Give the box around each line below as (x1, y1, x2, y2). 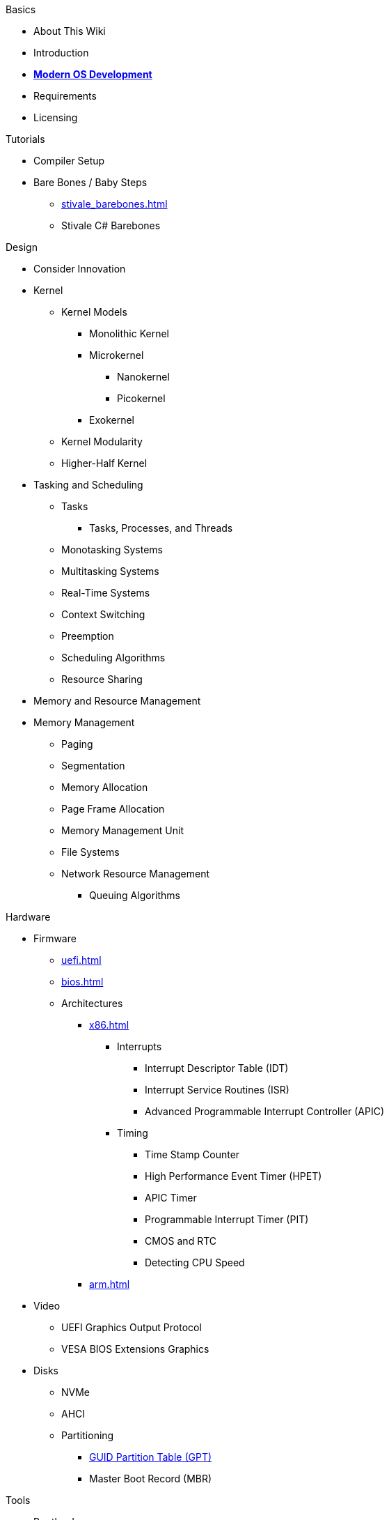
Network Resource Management (61, 868, 210, 880)
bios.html (61, 976, 104, 988)
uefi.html (61, 954, 102, 966)
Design (6, 241, 38, 253)
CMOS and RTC (145, 1235, 216, 1247)
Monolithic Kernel (89, 328, 170, 339)
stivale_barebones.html (61, 198, 168, 210)
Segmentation (61, 760, 125, 771)
